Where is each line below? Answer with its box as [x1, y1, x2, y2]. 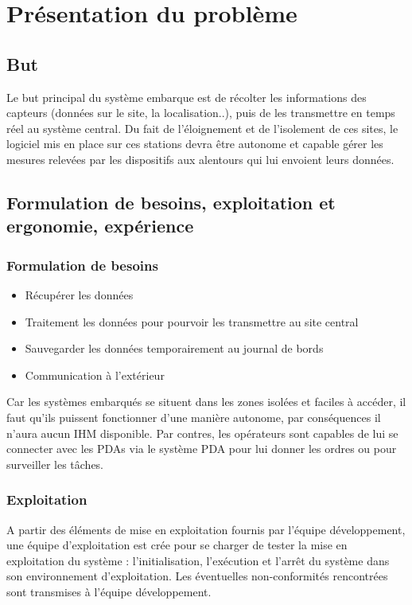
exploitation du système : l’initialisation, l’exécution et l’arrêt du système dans [6, 552, 390, 568]
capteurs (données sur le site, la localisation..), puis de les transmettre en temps [6, 104, 395, 121]
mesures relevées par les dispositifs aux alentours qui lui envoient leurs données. [6, 150, 395, 167]
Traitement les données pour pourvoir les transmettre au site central [25, 313, 359, 330]
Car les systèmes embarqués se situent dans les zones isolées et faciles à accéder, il [6, 393, 406, 410]
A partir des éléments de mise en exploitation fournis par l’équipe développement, [6, 521, 406, 537]
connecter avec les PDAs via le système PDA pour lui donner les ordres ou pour [6, 440, 397, 457]
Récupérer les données [25, 286, 134, 302]
